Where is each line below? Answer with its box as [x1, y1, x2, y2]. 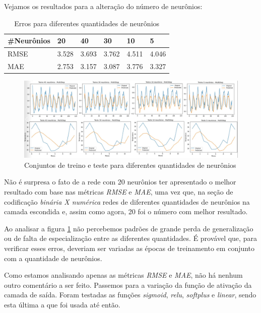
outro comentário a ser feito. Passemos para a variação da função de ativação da [4, 279, 252, 290]
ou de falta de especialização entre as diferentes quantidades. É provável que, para [4, 233, 257, 243]
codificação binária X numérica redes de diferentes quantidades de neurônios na [4, 196, 250, 207]
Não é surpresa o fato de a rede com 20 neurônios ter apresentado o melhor [4, 176, 236, 187]
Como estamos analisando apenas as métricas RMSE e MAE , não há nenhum [4, 270, 243, 280]
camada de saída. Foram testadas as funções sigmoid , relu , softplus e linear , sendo [4, 289, 256, 300]
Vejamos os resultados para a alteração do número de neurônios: [4, 1, 203, 11]
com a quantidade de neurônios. [4, 253, 102, 263]
